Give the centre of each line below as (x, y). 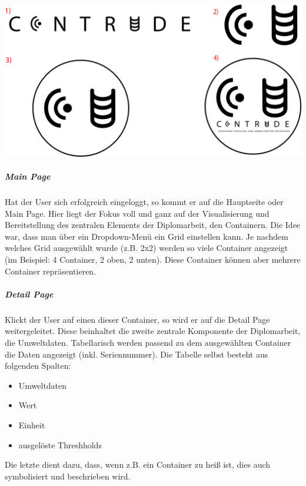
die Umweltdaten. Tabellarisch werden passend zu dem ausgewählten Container (148, 342)
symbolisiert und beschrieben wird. (68, 476)
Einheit (32, 424)
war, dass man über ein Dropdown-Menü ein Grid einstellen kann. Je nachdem (147, 236)
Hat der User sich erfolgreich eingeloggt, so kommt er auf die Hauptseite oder (144, 202)
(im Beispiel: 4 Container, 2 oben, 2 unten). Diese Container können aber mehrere (153, 259)
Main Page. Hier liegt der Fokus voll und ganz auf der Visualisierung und (137, 213)
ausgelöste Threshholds (60, 444)
